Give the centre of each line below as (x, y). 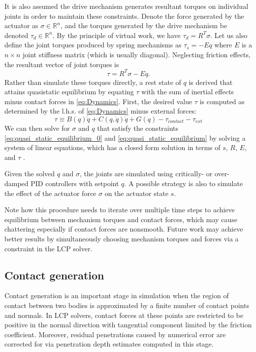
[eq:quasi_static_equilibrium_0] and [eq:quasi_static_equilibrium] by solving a (125, 137)
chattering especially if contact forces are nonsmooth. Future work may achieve (124, 229)
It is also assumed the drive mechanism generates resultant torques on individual (127, 6)
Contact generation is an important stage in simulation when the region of (117, 295)
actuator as (21, 25)
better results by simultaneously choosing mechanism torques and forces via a (122, 238)
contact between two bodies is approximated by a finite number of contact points (127, 305)
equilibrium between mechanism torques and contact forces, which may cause (121, 219)
